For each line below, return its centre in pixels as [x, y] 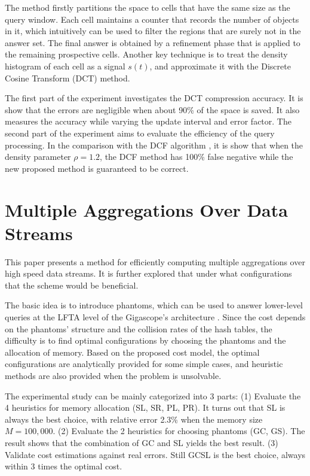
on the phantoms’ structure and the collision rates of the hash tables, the [139, 328]
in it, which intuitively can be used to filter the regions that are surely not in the [153, 31]
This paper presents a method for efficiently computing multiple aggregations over [155, 261]
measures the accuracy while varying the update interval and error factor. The [148, 121]
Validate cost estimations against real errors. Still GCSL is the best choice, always [155, 454]
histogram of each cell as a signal [65, 66]
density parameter [38, 157]
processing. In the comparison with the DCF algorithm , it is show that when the [154, 145]
